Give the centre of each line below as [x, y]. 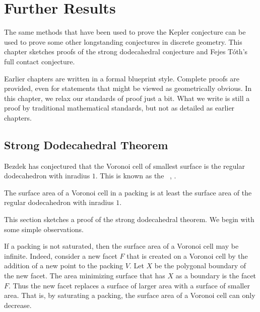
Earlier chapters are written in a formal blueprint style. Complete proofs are [122, 78]
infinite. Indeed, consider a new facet [61, 255]
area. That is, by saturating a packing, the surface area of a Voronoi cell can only [130, 295]
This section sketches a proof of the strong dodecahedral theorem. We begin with [129, 219]
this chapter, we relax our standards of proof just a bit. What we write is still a [127, 98]
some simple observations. [44, 229]
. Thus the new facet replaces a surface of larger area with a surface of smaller [129, 285]
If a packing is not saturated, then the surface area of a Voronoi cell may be [121, 246]
